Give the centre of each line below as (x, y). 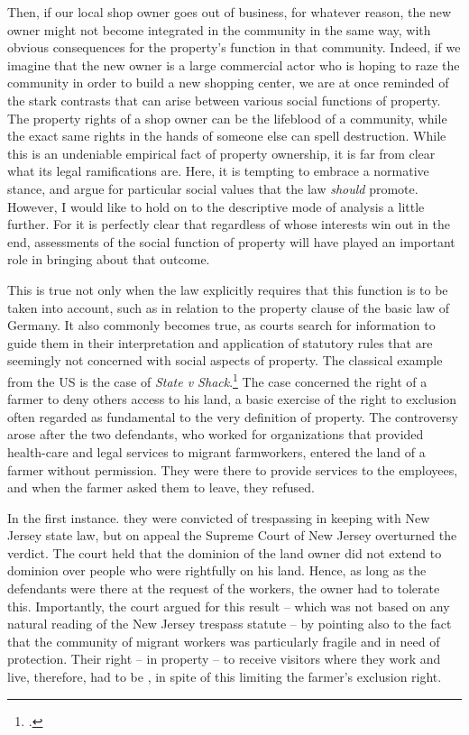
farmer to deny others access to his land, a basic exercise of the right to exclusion (232, 399)
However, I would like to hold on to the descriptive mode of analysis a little (216, 206)
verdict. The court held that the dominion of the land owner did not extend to (225, 552)
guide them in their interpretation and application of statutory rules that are (220, 342)
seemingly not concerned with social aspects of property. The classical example (225, 360)
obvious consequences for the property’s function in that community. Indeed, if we (234, 47)
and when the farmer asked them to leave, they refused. (161, 487)
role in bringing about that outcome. (109, 259)
